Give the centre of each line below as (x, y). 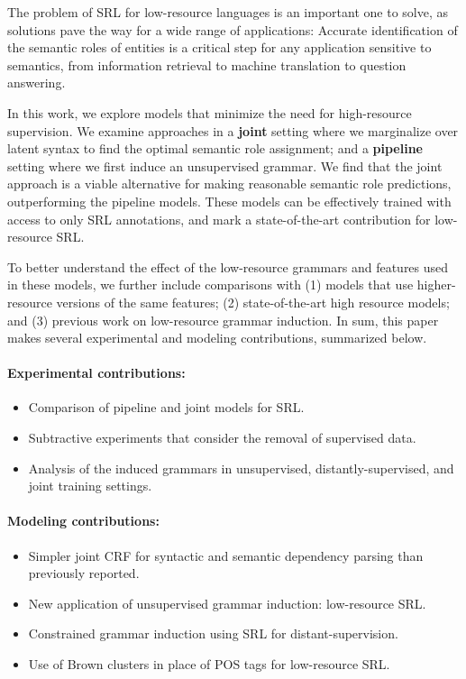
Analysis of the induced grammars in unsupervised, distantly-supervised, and (241, 468)
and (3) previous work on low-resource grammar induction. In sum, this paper (223, 320)
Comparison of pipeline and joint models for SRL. (166, 407)
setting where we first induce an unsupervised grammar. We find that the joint (225, 165)
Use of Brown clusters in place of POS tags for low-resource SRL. (209, 664)
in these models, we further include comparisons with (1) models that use (210, 284)
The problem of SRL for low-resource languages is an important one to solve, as (228, 12)
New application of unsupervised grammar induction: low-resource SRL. (227, 603)
